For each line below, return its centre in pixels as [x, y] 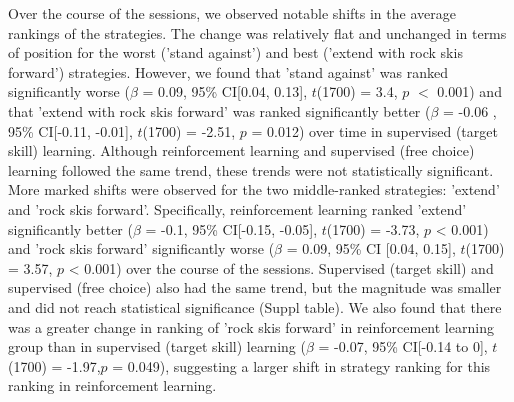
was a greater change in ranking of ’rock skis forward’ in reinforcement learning [251, 326]
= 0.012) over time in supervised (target [374, 130]
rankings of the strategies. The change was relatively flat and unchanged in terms [257, 32]
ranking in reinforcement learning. [112, 385]
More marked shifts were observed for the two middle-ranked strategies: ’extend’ [254, 189]
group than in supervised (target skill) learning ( [157, 346]
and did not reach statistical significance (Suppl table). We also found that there [255, 306]
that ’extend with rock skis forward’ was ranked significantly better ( [219, 110]
